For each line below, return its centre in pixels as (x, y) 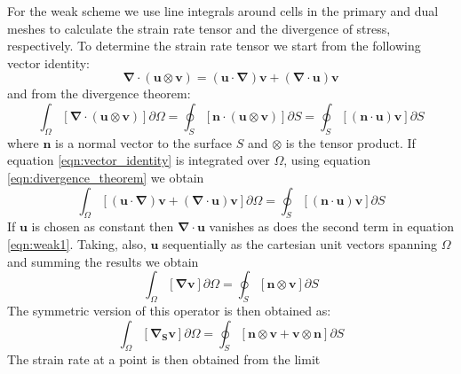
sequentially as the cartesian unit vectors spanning (300, 243)
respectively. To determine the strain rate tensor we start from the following (214, 46)
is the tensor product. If (350, 142)
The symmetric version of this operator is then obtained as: (169, 310)
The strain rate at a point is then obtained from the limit (164, 359)
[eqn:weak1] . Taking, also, (77, 243)
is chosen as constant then (103, 226)
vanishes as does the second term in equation (331, 226)
